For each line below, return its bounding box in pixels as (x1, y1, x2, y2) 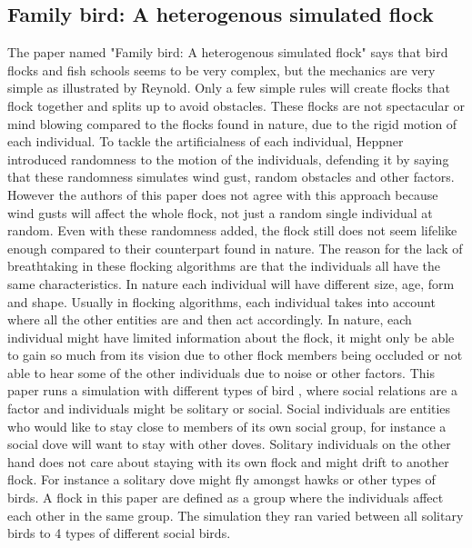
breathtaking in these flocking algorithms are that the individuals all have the (7, 256, 440, 275)
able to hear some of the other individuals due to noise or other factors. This (7, 363, 435, 382)
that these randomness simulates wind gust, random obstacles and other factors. (7, 167, 455, 186)
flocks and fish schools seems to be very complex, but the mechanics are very (7, 60, 436, 79)
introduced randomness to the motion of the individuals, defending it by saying (7, 149, 449, 168)
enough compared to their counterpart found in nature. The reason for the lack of (7, 238, 463, 257)
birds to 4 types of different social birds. (7, 523, 231, 543)
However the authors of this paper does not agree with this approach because (7, 184, 438, 204)
